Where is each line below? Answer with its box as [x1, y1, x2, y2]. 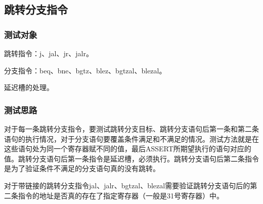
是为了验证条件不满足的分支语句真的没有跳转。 [4, 163, 160, 174]
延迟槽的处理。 [4, 82, 54, 93]
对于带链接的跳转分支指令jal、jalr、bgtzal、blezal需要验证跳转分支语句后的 [4, 180, 250, 190]
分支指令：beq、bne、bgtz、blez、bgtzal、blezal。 [4, 65, 166, 75]
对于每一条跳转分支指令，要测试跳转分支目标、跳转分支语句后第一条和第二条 [4, 124, 259, 134]
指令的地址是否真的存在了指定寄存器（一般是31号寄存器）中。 [18, 190, 224, 200]
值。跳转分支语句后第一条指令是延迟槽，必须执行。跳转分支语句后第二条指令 [4, 153, 259, 164]
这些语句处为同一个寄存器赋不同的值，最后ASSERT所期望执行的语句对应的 [4, 143, 251, 154]
